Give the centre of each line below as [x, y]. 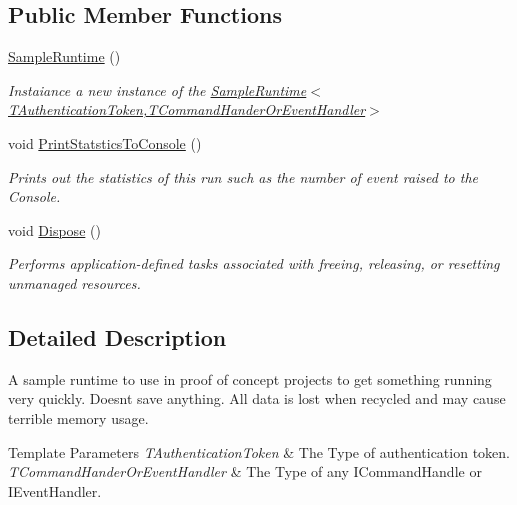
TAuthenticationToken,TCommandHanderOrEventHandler [187, 109]
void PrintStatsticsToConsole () [105, 142]
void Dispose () [54, 229]
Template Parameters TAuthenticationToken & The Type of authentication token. [259, 451]
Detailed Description [117, 336]
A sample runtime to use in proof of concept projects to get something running [250, 378]
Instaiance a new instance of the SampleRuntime [157, 89]
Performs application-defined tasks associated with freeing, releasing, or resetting [254, 263]
